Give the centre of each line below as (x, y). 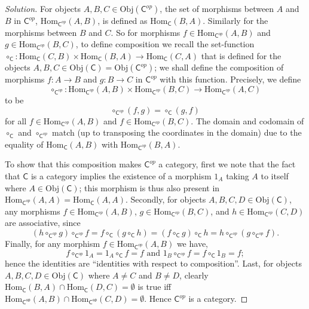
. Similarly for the (235, 20)
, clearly (194, 275)
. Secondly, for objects (166, 199)
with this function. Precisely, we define (230, 79)
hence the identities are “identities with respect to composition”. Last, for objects (153, 263)
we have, (192, 243)
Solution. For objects (43, 8)
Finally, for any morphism (53, 243)
